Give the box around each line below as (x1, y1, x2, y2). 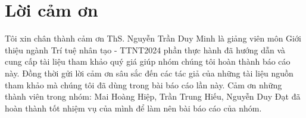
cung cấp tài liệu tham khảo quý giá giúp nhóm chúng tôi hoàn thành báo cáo (5, 55, 291, 68)
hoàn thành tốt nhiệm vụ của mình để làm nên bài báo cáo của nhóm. (5, 101, 262, 114)
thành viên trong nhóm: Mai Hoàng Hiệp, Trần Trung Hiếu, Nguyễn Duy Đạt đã (5, 90, 301, 103)
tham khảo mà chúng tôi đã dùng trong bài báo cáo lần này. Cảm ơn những (5, 78, 282, 91)
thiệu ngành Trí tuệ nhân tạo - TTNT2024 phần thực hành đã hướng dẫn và (5, 43, 286, 56)
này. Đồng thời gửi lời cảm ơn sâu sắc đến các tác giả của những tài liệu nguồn (5, 66, 293, 79)
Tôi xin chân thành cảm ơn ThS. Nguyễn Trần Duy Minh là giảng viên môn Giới (5, 32, 301, 44)
